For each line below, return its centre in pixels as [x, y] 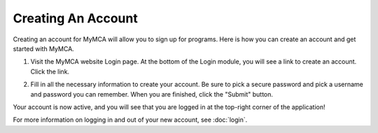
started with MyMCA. [44, 48]
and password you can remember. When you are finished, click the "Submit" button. [152, 94]
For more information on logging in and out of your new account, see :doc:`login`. [130, 120]
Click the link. [50, 71]
